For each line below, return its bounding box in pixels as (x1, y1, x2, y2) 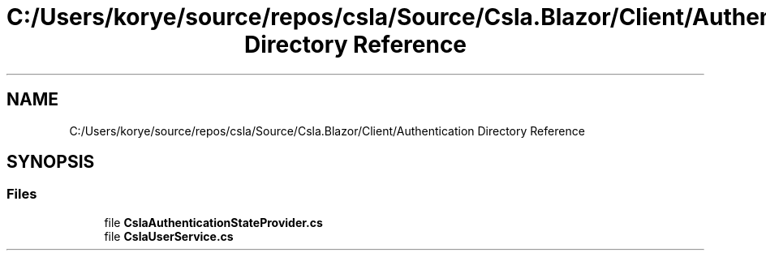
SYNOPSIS (6, 152, 95, 173)
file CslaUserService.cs (104, 229, 234, 243)
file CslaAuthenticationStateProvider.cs (104, 215, 323, 229)
